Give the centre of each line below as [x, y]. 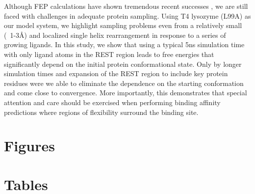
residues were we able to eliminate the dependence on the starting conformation [124, 83]
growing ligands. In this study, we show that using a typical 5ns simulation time [124, 44]
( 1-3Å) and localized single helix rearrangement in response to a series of [115, 35]
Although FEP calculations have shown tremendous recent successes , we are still [126, 6]
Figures [29, 146]
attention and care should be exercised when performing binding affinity [112, 102]
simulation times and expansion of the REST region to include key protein [116, 73]
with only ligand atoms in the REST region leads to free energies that [109, 54]
